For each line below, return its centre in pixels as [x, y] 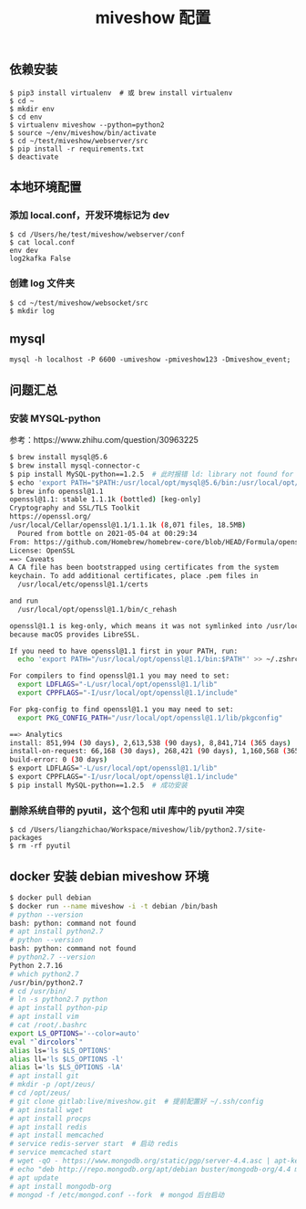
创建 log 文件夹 [42, 283]
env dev [24, 251]
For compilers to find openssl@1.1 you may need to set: [120, 676]
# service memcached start [61, 1152]
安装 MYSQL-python [55, 418]
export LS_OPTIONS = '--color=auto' [75, 1033]
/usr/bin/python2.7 [46, 983]
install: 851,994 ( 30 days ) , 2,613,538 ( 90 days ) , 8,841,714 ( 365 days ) [150, 743]
